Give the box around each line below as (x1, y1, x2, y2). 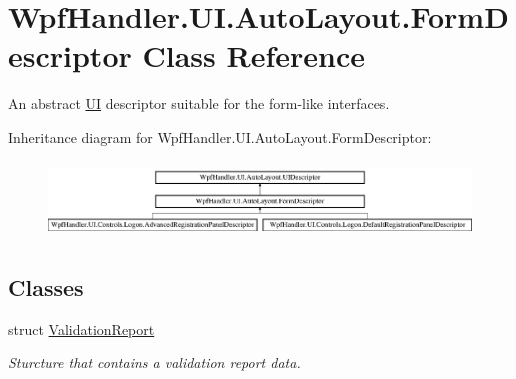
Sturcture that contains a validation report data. (8, 352, 301, 373)
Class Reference (142, 35, 365, 76)
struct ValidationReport (8, 318, 155, 339)
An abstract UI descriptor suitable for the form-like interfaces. (8, 93, 390, 114)
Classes (8, 271, 84, 302)
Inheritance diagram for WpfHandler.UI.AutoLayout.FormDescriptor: (8, 126, 432, 147)
